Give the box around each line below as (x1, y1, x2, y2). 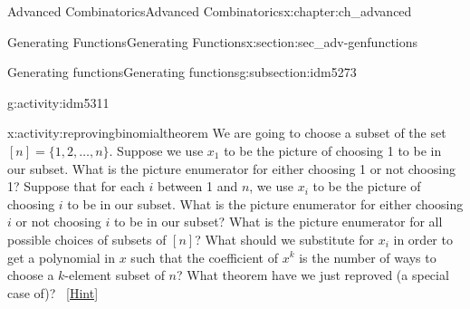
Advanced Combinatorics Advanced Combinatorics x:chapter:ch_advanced (7, 2, 412, 20)
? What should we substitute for (195, 229, 375, 248)
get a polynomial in (7, 247, 116, 266)
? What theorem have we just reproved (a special (177, 266, 449, 285)
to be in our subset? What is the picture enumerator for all (113, 212, 443, 231)
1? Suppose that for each (7, 177, 145, 196)
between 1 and (157, 177, 238, 196)
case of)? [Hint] (7, 283, 99, 302)
